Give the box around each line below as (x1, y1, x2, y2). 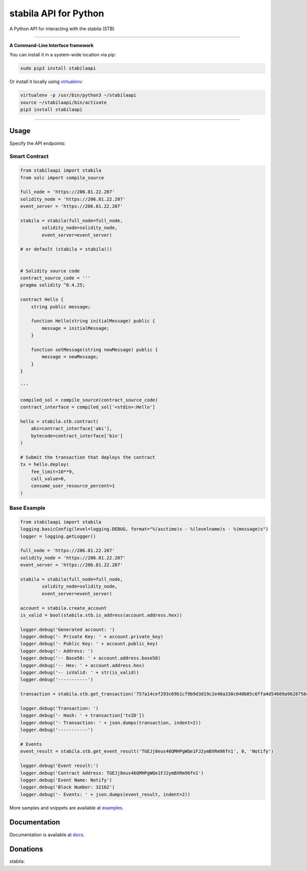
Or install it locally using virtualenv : (9, 78, 83, 85)
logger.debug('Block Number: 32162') (20, 784, 115, 790)
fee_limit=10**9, (31, 469, 75, 474)
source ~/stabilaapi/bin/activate (20, 99, 107, 105)
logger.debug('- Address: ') (20, 648, 94, 654)
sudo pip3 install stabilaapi (20, 66, 96, 71)
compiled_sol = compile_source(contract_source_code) (20, 397, 158, 403)
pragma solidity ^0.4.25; (20, 282, 85, 288)
